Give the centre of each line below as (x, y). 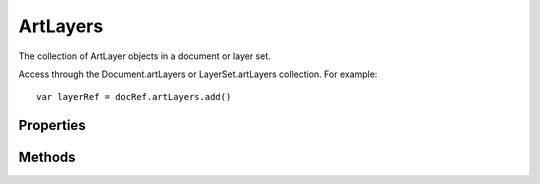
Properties (52, 125)
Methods (47, 157)
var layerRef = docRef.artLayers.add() (134, 97)
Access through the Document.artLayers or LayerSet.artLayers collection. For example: (198, 74)
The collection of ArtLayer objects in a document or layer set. (145, 56)
